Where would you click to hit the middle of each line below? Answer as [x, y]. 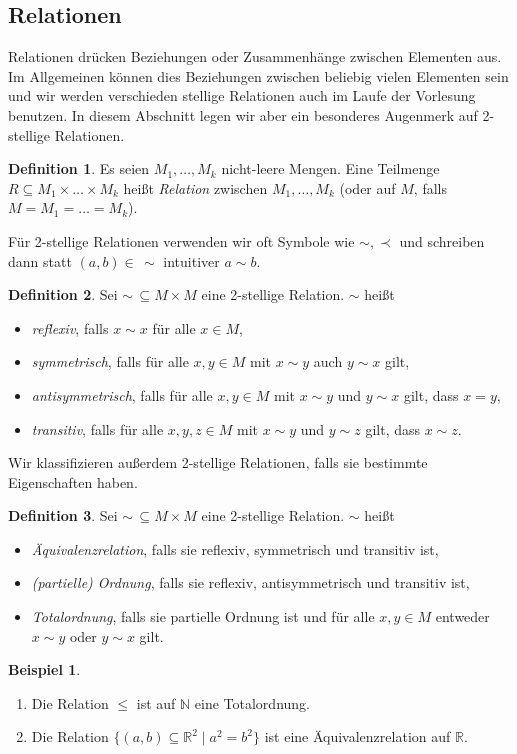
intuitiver [191, 260]
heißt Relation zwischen [195, 187]
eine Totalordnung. [252, 702]
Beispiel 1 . [44, 669]
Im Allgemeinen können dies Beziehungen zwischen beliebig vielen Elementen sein [258, 75]
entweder [462, 616]
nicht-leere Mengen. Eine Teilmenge [330, 168]
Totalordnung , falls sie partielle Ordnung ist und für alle [203, 616]
